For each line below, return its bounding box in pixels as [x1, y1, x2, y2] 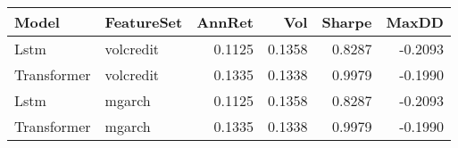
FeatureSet [104, 12, 183, 32]
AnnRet [196, 12, 254, 32]
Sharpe [321, 12, 372, 32]
